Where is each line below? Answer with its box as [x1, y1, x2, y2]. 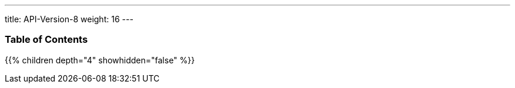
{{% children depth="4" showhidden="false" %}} [5, 55, 195, 65]
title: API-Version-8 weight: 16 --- [5, 14, 133, 24]
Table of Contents [5, 33, 88, 46]
